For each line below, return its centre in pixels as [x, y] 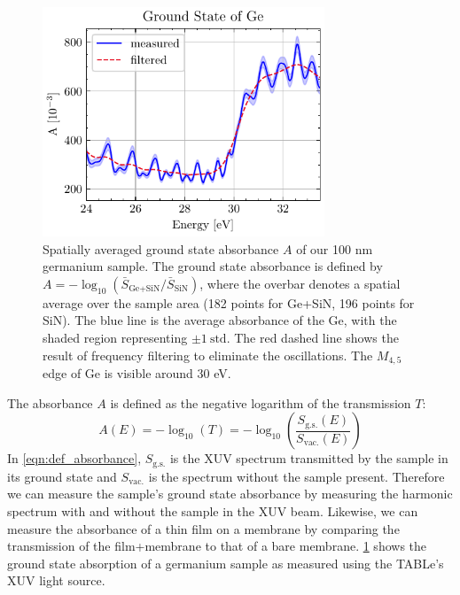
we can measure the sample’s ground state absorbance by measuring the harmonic [230, 494]
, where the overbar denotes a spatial [300, 283]
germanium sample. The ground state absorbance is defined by [213, 266]
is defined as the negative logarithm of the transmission [261, 402]
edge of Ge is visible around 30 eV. [137, 373]
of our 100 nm [335, 248]
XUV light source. [56, 580]
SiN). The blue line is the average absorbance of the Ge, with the [220, 320]
